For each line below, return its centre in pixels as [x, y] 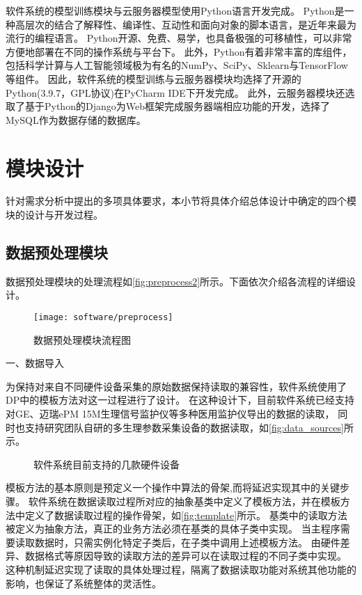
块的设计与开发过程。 [54, 215]
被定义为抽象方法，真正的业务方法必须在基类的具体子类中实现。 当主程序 [173, 529]
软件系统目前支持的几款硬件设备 [107, 464]
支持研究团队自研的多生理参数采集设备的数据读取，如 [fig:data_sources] [184, 427]
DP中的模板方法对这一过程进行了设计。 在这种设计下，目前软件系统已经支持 [180, 400]
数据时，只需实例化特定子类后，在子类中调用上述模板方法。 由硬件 [187, 542]
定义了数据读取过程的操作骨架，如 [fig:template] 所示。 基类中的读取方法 [186, 515]
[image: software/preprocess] [103, 318]
